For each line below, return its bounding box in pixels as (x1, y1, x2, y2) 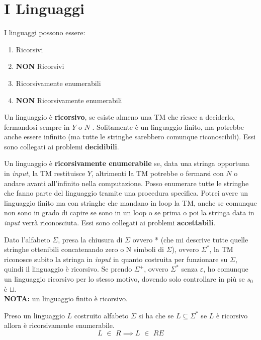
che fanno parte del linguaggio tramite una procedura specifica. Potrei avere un (4, 188, 248, 198)
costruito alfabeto (74, 310, 129, 320)
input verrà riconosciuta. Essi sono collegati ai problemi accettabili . (4, 217, 216, 228)
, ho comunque (203, 264, 248, 274)
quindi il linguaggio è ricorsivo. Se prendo (4, 264, 132, 274)
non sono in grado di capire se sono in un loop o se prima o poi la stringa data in (4, 207, 254, 218)
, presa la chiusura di (58, 234, 123, 244)
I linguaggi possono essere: (4, 27, 85, 38)
